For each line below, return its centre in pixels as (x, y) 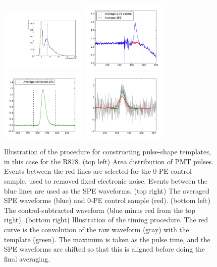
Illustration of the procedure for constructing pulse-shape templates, (108, 152)
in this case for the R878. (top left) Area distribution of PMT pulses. (109, 161)
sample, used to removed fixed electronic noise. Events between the (106, 180)
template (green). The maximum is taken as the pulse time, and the (107, 239)
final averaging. (27, 258)
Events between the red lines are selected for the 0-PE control (98, 171)
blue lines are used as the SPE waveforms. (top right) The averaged (107, 190)
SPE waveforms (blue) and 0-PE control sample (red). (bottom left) (107, 200)
